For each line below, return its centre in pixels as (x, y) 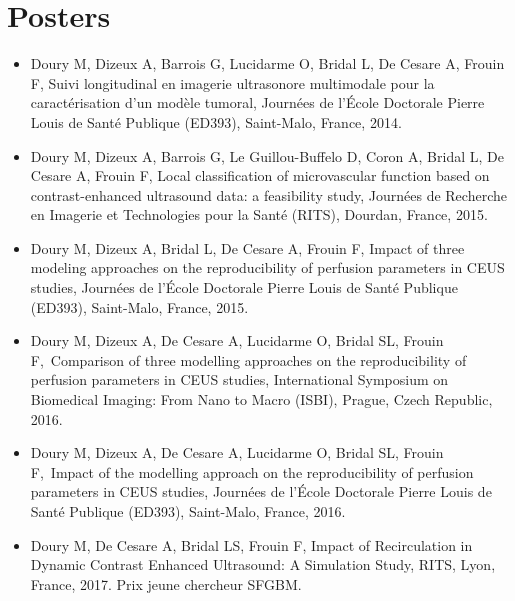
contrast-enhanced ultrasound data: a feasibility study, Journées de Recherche (268, 194)
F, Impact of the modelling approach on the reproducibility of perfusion (252, 471)
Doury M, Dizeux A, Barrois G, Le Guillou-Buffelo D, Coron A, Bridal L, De (267, 155)
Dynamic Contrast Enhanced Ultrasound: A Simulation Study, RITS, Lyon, (263, 564)
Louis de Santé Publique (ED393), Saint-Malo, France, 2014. (216, 121)
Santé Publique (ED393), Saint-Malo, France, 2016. (188, 511)
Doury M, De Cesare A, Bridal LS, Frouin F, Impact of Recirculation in (251, 544)
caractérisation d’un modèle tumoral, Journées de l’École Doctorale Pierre (257, 102)
